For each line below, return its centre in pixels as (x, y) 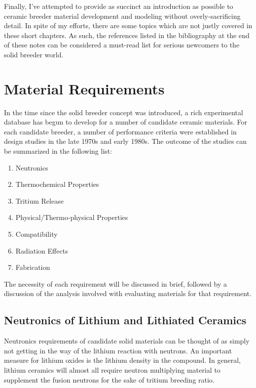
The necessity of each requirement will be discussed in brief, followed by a (115, 283)
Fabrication (33, 267)
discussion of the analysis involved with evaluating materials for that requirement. (128, 293)
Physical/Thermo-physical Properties (72, 217)
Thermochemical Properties (57, 184)
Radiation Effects (42, 250)
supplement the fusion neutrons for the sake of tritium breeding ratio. (109, 379)
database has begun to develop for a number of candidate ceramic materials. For (126, 122)
